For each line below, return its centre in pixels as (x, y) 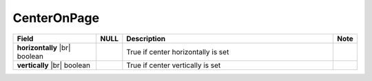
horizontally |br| (44, 47)
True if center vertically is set (174, 65)
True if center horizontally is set (178, 51)
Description (146, 38)
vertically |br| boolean (54, 65)
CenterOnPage (56, 18)
